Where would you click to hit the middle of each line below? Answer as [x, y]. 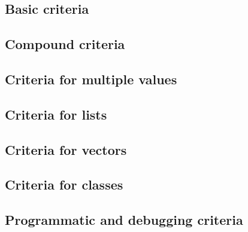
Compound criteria [65, 44]
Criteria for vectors [66, 149]
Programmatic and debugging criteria [124, 220]
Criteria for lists [56, 114]
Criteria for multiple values [91, 79]
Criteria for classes [64, 184]
